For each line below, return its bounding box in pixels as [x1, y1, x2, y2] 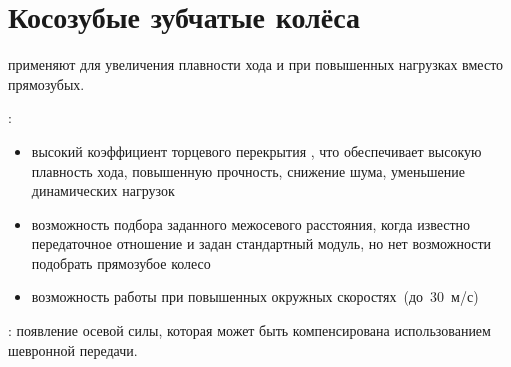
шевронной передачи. [8, 339, 138, 360]
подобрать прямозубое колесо [31, 252, 211, 273]
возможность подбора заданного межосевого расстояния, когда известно [31, 213, 471, 234]
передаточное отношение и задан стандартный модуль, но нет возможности [31, 233, 492, 254]
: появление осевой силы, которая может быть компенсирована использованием [8, 320, 491, 341]
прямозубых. [8, 73, 85, 94]
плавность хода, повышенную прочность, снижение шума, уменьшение [31, 160, 466, 181]
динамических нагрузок [31, 180, 175, 201]
